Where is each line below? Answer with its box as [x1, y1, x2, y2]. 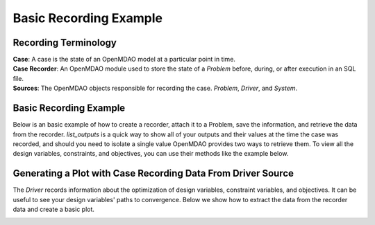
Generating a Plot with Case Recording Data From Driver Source [12, 168, 294, 179]
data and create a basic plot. [12, 205, 95, 213]
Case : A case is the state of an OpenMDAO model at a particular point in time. [12, 55, 236, 64]
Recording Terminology [12, 37, 117, 48]
